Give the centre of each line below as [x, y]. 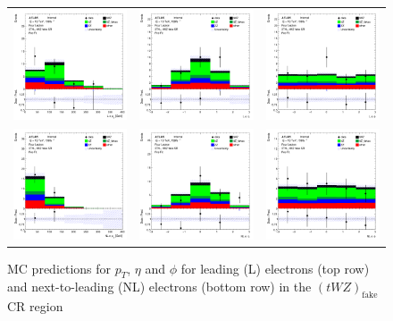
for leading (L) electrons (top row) [275, 268]
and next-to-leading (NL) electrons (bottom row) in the [159, 287]
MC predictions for [59, 268]
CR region [35, 306]
